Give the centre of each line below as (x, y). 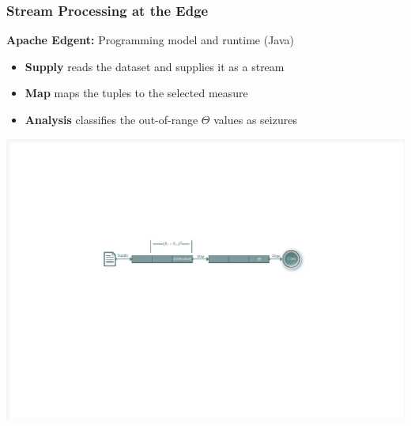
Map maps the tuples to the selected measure (136, 93)
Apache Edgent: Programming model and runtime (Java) (151, 40)
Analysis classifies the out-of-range (111, 119)
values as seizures (255, 119)
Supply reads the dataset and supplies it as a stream (155, 66)
